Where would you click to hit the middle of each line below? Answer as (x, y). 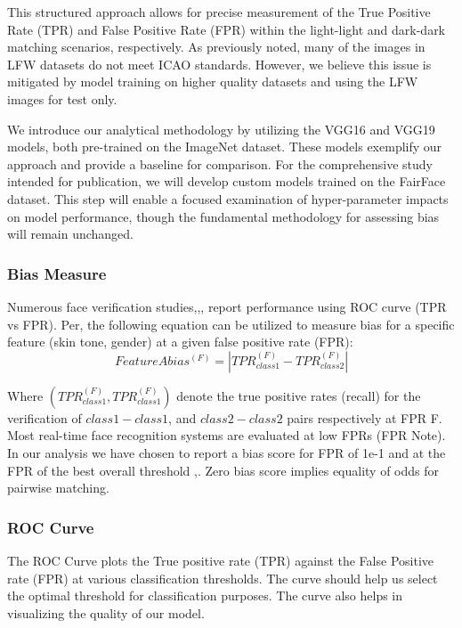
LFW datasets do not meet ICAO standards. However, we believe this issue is (219, 64)
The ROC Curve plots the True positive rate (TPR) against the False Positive (220, 560)
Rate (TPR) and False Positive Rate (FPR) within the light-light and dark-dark (227, 29)
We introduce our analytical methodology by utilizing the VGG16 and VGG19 (221, 129)
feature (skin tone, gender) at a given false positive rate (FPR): (180, 342)
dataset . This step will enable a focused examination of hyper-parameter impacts (228, 198)
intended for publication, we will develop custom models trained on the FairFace (227, 181)
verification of (45, 417)
